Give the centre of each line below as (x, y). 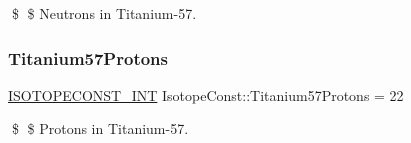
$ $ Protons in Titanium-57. (100, 128)
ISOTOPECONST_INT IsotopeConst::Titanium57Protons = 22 (206, 94)
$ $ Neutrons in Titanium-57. (104, 13)
